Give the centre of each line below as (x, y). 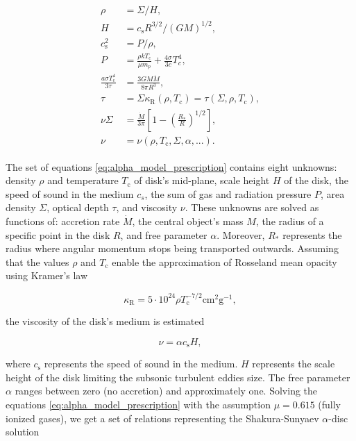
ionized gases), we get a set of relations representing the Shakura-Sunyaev (162, 418)
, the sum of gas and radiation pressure (228, 193)
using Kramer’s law (47, 275)
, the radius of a (290, 220)
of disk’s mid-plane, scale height (202, 180)
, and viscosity (147, 207)
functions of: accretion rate (63, 220)
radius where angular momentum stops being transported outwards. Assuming (172, 248)
